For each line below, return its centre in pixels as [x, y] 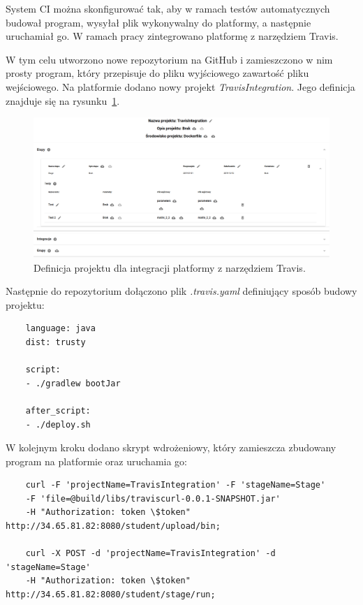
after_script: [58, 410]
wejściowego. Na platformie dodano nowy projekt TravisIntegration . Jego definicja [180, 86]
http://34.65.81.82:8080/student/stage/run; [111, 595]
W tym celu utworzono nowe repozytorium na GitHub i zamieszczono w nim [169, 59]
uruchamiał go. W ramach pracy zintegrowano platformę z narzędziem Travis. [172, 36]
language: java [60, 329]
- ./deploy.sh [58, 424]
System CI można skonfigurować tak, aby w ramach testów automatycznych [168, 8]
